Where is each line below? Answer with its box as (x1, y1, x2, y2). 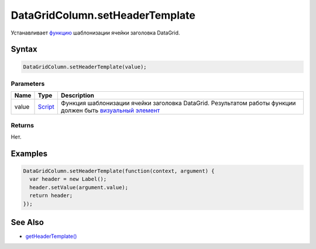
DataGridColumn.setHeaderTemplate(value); (23, 63, 147, 70)
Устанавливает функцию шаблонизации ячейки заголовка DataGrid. (11, 29, 180, 36)
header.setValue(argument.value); (29, 184, 129, 191)
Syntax (11, 44, 37, 54)
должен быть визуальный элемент (60, 106, 160, 115)
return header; (29, 192, 73, 199)
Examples (11, 148, 48, 158)
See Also (11, 217, 44, 227)
